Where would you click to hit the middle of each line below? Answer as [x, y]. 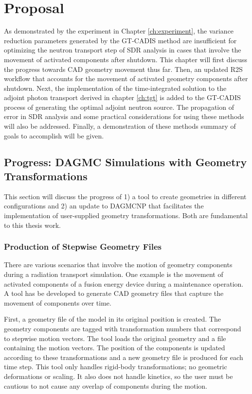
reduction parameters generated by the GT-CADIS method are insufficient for [120, 40]
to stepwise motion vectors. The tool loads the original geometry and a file [115, 338]
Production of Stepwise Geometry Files [83, 247]
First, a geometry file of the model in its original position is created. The [112, 319]
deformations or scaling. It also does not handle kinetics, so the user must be [118, 376]
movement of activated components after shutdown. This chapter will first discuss [126, 59]
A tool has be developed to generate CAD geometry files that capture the [114, 293]
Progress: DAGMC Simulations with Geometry [126, 162]
